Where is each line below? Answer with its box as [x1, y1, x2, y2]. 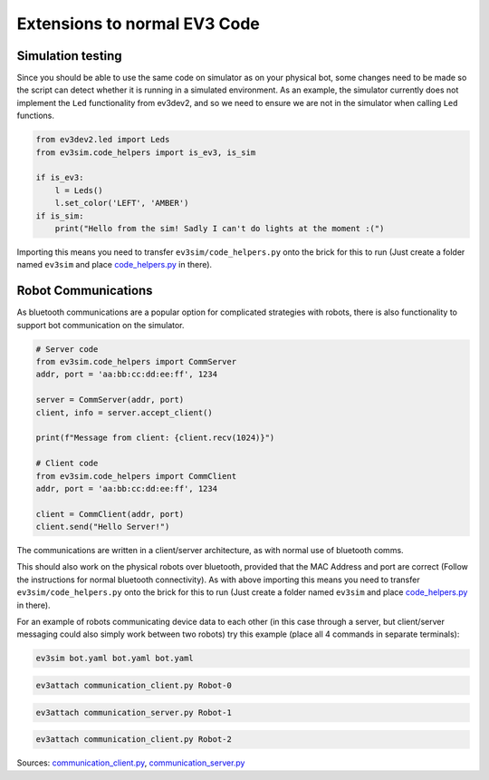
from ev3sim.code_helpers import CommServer [35, 356, 237, 366]
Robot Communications [16, 283, 153, 298]
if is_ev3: [35, 172, 84, 183]
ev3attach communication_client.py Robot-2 [35, 735, 233, 745]
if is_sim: [35, 210, 84, 221]
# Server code [35, 344, 99, 354]
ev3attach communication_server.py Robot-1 [35, 707, 233, 717]
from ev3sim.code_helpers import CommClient [35, 471, 237, 481]
